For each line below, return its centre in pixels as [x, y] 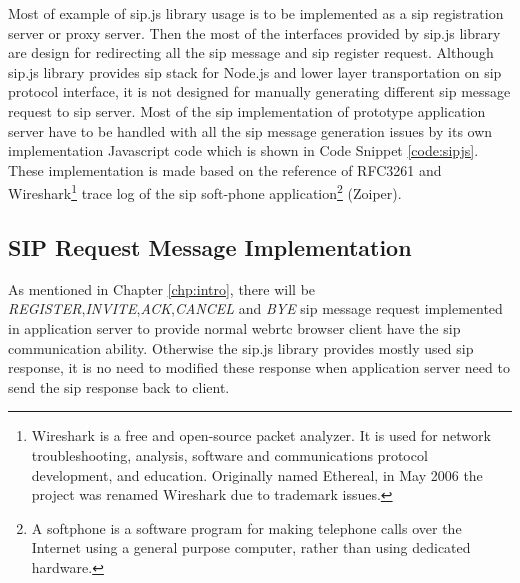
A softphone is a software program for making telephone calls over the [246, 527]
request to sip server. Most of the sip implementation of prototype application [247, 110]
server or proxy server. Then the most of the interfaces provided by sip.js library [254, 32]
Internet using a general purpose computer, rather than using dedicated [251, 547]
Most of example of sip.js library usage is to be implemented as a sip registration [256, 13]
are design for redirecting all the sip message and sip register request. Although [251, 52]
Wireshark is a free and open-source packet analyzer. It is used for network [261, 435]
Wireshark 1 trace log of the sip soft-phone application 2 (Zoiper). [205, 191]
